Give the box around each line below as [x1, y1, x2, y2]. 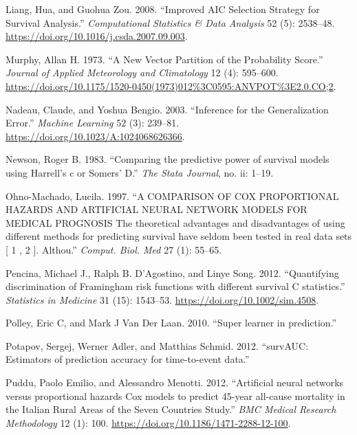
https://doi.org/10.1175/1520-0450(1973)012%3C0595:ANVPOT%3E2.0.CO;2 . [6, 78, 336, 93]
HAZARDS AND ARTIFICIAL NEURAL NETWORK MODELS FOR [6, 202, 307, 216]
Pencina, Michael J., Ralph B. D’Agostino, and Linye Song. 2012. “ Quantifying [6, 265, 339, 280]
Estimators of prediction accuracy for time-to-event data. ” [6, 352, 250, 366]
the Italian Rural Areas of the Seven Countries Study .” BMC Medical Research [6, 402, 336, 416]
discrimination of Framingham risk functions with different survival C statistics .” [6, 279, 345, 293]
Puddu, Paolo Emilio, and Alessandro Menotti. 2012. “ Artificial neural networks [6, 375, 344, 390]
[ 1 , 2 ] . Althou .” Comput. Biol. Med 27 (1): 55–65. [6, 242, 222, 256]
